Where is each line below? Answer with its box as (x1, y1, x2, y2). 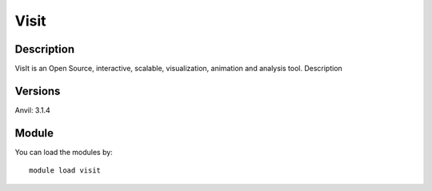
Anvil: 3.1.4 (14, 105, 51, 115)
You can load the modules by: (14, 147, 114, 157)
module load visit (29, 166, 102, 175)
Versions (14, 84, 61, 97)
